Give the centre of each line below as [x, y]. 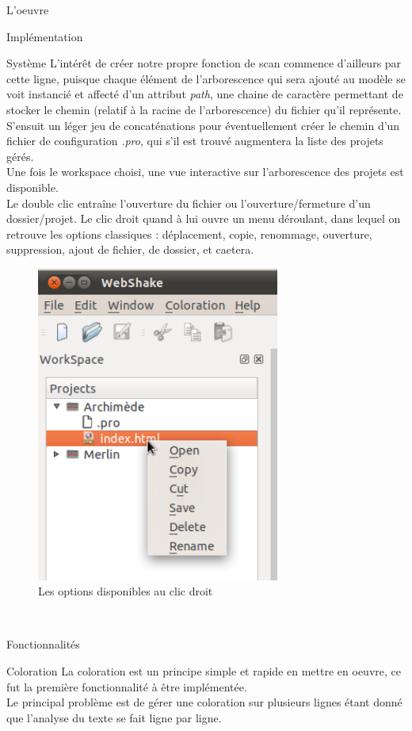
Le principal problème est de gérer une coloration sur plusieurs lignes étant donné [204, 702]
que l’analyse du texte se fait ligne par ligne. [114, 717]
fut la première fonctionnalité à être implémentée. [127, 686]
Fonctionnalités [43, 644]
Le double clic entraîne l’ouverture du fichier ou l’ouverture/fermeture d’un [189, 203]
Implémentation [45, 36]
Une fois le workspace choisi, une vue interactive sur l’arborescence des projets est [205, 172]
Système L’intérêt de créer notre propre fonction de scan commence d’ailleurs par [204, 63]
